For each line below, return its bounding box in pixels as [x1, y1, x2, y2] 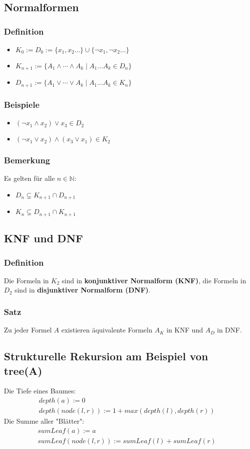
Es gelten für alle [4, 173, 55, 183]
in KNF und [166, 325, 203, 335]
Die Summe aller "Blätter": [4, 416, 84, 426]
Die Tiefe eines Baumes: [4, 386, 76, 396]
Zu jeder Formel [4, 325, 52, 335]
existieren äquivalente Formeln [61, 325, 152, 335]
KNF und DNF [4, 231, 83, 246]
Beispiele [4, 98, 40, 110]
